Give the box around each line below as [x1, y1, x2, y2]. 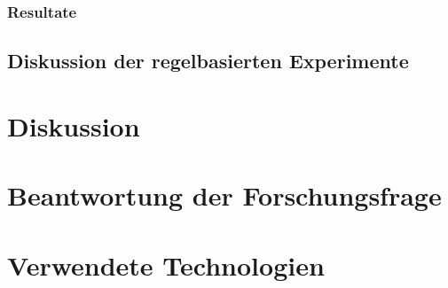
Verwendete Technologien [7, 246, 325, 283]
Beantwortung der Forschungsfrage [7, 177, 442, 214]
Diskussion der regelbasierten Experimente [7, 47, 409, 74]
